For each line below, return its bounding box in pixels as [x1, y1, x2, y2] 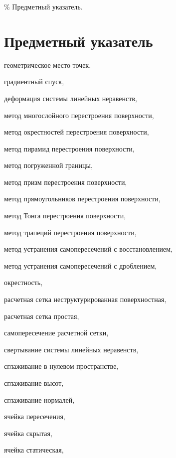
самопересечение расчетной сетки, [4, 327, 109, 338]
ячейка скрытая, [4, 428, 52, 438]
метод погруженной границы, [4, 160, 93, 170]
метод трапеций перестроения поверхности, [4, 227, 137, 237]
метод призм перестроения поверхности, [4, 176, 127, 187]
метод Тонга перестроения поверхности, [4, 210, 126, 221]
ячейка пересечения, [4, 411, 65, 422]
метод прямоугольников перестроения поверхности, [4, 193, 161, 204]
